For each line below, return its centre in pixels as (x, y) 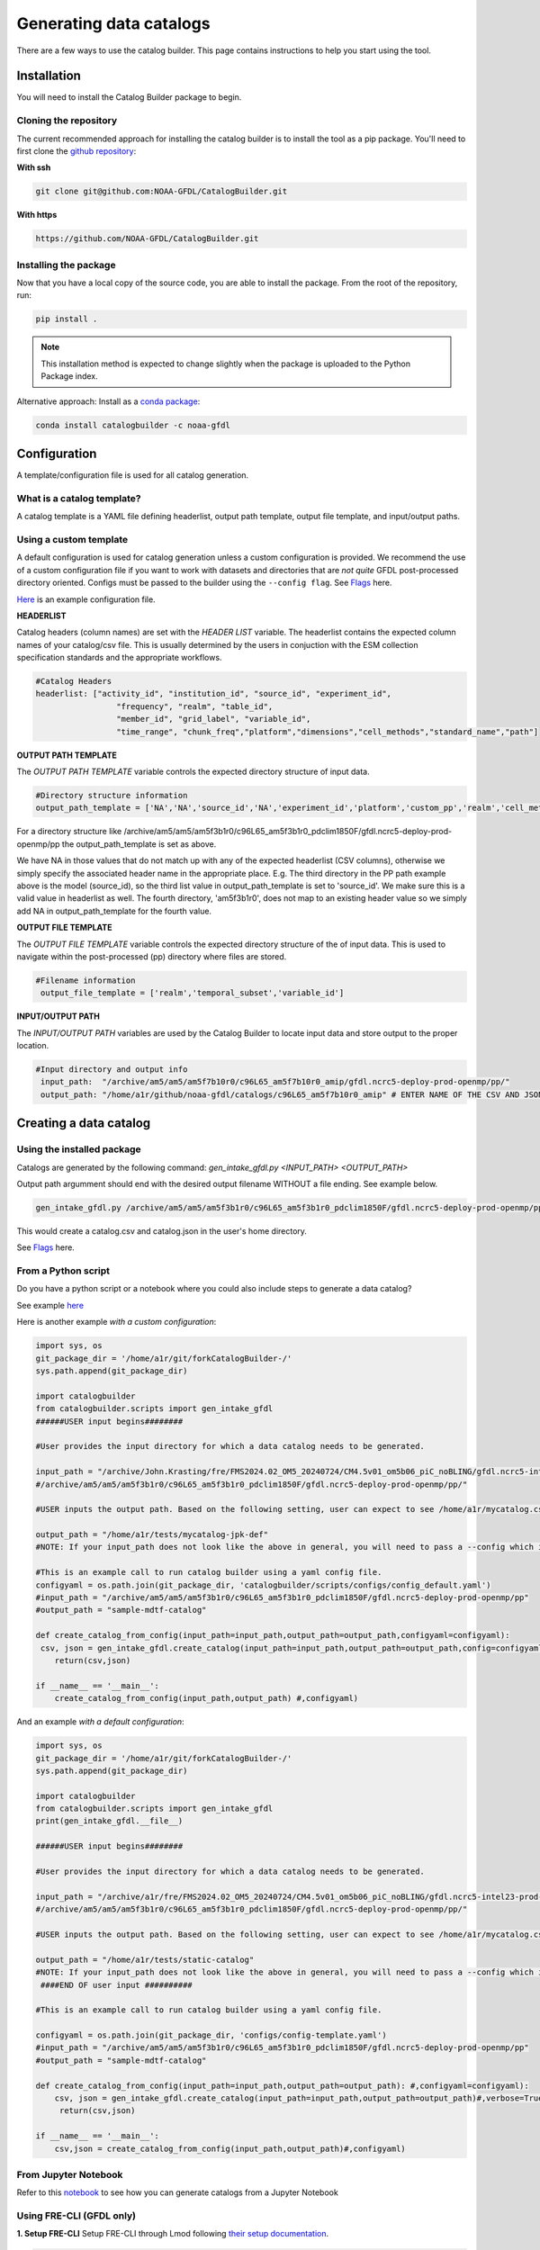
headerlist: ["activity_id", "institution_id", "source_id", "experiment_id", (213, 694)
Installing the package (66, 265)
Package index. (69, 376)
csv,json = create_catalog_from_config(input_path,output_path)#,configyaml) (230, 2148)
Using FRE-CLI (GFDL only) (76, 2216)
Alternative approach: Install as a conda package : (108, 401)
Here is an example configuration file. (86, 599)
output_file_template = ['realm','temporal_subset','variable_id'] (193, 993)
